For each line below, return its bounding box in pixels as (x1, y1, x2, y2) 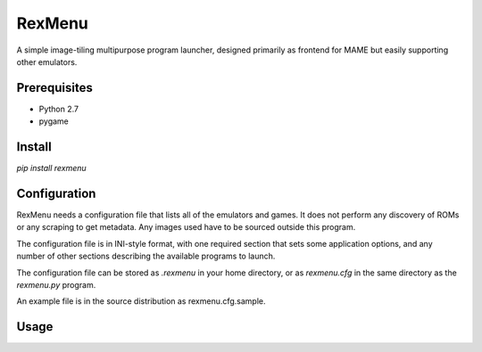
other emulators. (16, 56, 78, 67)
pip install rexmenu (16, 163, 87, 174)
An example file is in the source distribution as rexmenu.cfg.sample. (16, 296, 267, 307)
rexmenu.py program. (16, 280, 96, 290)
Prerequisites (16, 80, 93, 95)
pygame (38, 116, 69, 127)
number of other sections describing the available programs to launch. (16, 250, 276, 262)
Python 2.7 (38, 103, 79, 114)
